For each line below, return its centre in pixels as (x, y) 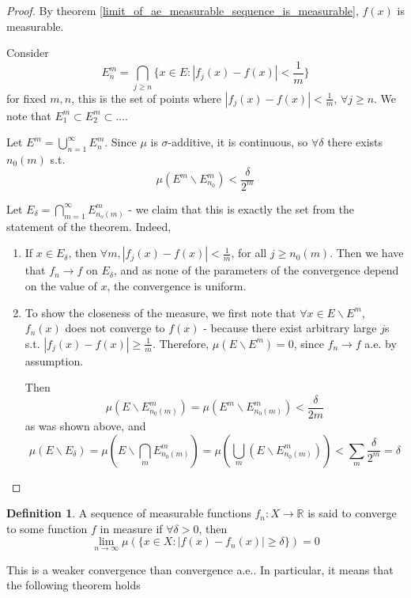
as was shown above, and (85, 425)
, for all (249, 253)
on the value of (61, 285)
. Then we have (367, 253)
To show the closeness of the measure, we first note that (160, 312)
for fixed (26, 98)
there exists (355, 142)
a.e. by (381, 343)
